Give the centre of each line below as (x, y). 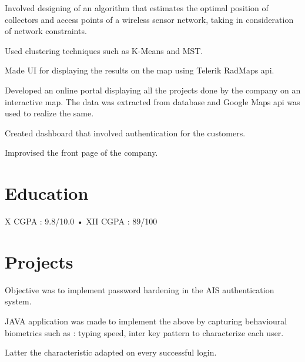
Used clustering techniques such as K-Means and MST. (104, 50)
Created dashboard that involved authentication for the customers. (125, 133)
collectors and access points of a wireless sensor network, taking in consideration (149, 19)
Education (47, 193)
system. (18, 301)
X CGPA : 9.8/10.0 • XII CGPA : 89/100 (81, 221)
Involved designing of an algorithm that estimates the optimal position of (137, 8)
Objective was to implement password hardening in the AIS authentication (140, 289)
